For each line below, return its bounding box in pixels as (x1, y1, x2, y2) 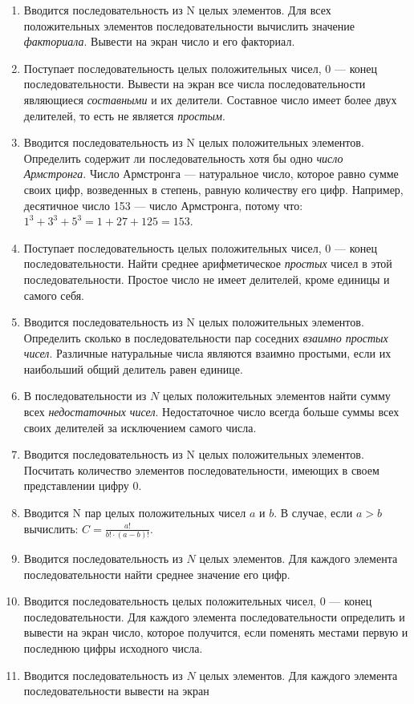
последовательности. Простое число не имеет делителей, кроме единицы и (23, 270, 390, 287)
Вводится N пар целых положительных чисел (23, 504, 246, 521)
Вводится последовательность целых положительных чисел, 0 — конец (23, 593, 372, 609)
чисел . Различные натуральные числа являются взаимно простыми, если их (23, 345, 392, 362)
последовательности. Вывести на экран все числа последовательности (23, 75, 366, 92)
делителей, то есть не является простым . (23, 107, 225, 123)
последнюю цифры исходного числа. (23, 639, 203, 656)
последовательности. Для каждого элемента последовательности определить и (23, 608, 405, 625)
